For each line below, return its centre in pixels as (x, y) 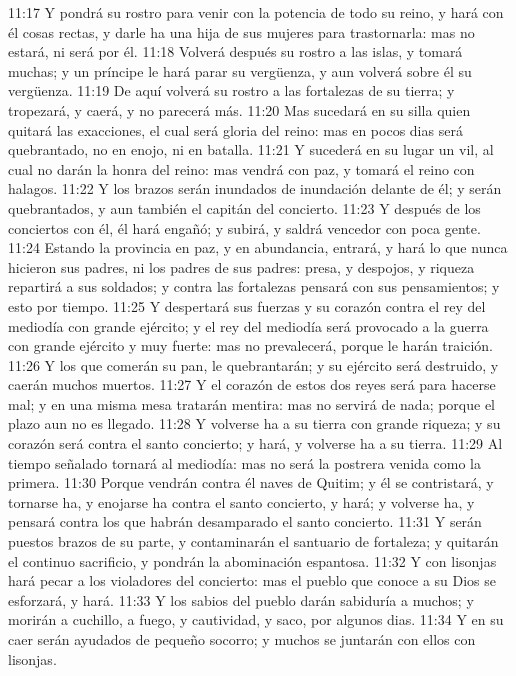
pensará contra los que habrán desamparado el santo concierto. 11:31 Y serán (245, 521)
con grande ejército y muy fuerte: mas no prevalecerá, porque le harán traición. (250, 345)
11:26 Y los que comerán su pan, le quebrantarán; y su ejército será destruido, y (253, 364)
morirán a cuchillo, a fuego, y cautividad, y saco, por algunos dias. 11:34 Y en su (256, 619)
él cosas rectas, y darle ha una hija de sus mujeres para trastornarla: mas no (241, 31)
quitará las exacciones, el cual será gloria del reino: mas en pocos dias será (235, 129)
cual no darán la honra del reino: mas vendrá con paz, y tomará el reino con (241, 168)
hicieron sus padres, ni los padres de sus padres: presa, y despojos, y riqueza (241, 266)
